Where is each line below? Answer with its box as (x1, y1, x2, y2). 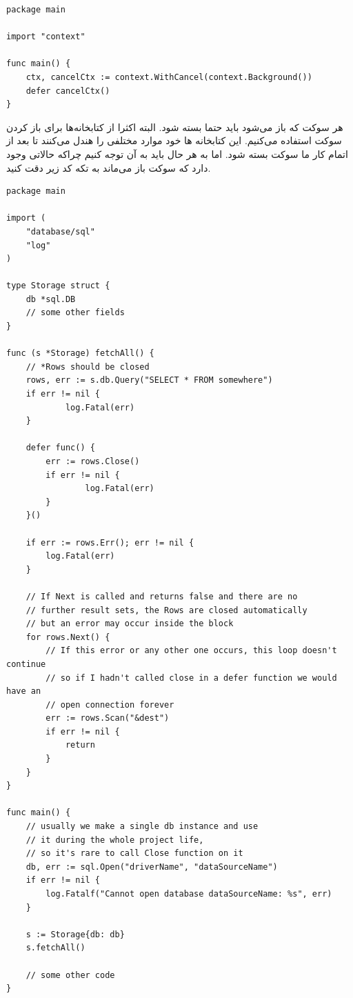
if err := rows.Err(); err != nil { (26, 537, 194, 548)
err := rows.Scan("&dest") (46, 713, 170, 723)
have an (6, 686, 41, 697)
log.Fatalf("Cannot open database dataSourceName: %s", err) (46, 889, 332, 899)
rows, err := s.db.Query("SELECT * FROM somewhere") (26, 375, 273, 386)
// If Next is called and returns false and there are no (26, 591, 298, 601)
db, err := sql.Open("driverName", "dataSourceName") (26, 861, 278, 872)
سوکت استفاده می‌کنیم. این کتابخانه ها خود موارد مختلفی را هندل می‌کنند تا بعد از (6, 133, 342, 148)
